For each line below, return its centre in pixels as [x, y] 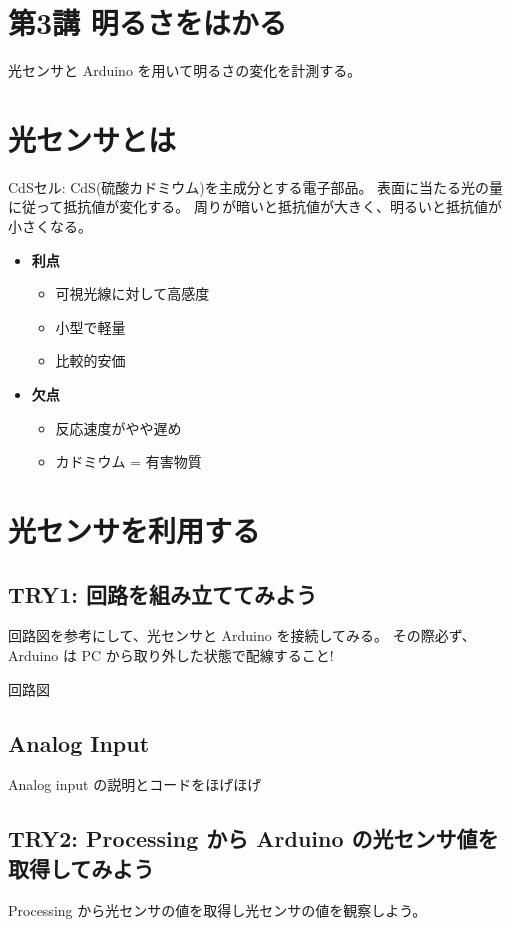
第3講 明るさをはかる [147, 22]
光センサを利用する [134, 529]
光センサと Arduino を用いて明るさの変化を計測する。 [185, 70]
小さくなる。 [50, 226]
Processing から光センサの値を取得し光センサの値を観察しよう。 [217, 909]
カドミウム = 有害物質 [128, 461]
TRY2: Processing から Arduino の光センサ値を [253, 838]
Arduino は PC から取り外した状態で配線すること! [171, 654]
